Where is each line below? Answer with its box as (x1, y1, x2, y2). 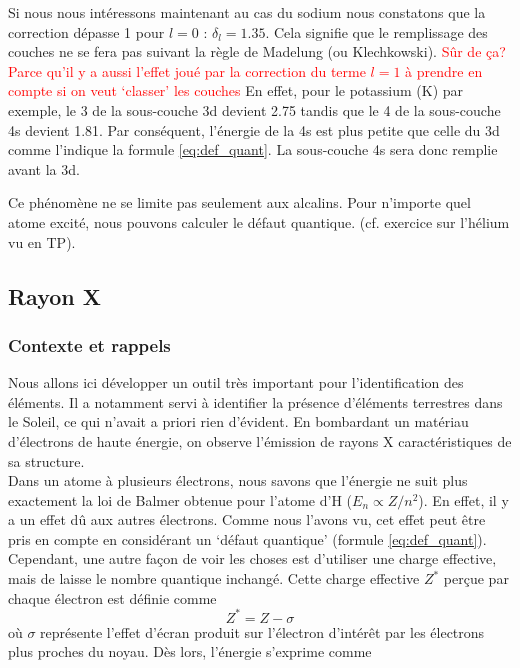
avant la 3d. (8, 158, 80, 179)
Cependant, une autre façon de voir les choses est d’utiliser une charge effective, (8, 548, 497, 569)
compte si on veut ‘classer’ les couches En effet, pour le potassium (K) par (8, 80, 464, 101)
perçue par (443, 568, 509, 589)
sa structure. (8, 450, 85, 471)
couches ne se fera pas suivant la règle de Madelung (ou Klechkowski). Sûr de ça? (8, 41, 506, 62)
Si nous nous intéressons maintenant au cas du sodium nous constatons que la (8, 2, 486, 22)
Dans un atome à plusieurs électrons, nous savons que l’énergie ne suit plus (8, 470, 468, 491)
